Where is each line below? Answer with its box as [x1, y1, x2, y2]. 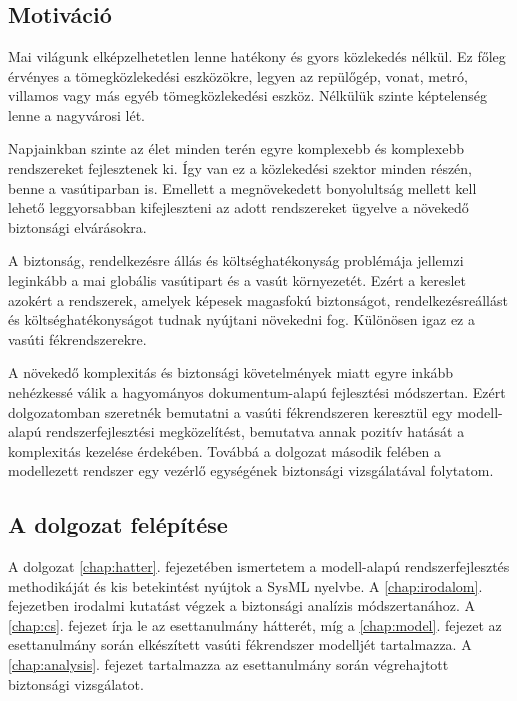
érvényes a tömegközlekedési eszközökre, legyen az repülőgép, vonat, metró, [8, 65, 468, 86]
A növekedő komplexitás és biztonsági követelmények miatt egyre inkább [8, 362, 454, 383]
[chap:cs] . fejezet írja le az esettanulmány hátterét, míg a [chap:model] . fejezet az [8, 614, 502, 635]
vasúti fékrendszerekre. [8, 328, 147, 349]
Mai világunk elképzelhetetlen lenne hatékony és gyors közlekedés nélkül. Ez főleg [8, 46, 506, 66]
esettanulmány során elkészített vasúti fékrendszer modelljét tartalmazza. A [8, 634, 472, 655]
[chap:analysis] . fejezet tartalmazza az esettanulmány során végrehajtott [8, 654, 449, 675]
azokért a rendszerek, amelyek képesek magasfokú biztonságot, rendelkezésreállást [8, 289, 508, 310]
